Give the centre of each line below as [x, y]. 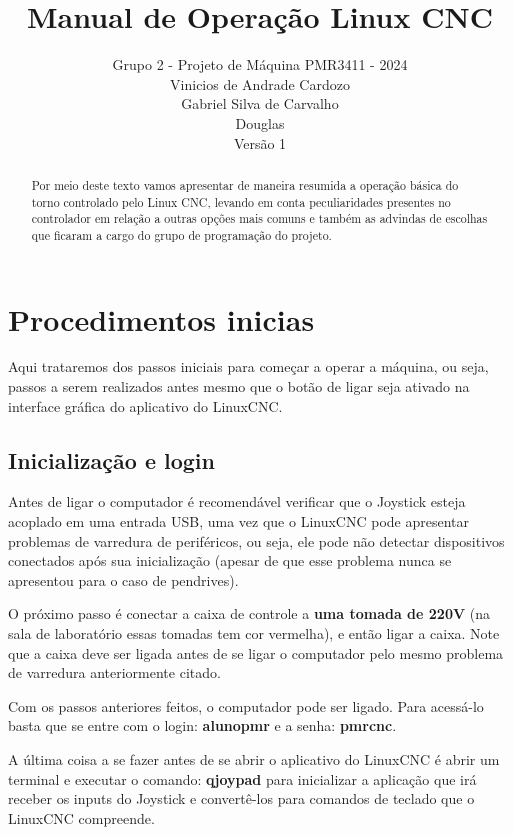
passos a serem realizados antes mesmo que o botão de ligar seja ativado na [239, 386]
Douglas [260, 122]
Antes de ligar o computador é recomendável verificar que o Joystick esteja [237, 501]
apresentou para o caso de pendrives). [123, 579]
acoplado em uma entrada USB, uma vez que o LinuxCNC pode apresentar [239, 521]
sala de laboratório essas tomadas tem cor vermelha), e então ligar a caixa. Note [254, 633]
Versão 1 [260, 142]
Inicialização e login [111, 459]
